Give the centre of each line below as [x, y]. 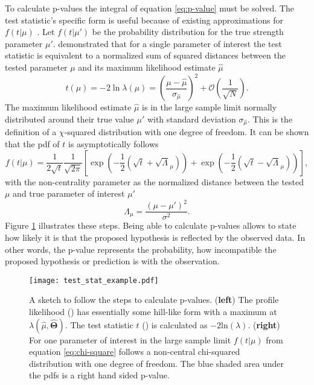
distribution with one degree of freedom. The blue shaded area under [156, 363]
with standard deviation [191, 119]
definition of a [31, 132]
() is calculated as [175, 324]
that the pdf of [32, 144]
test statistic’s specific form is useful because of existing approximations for [144, 20]
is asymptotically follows [114, 144]
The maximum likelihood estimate [68, 107]
